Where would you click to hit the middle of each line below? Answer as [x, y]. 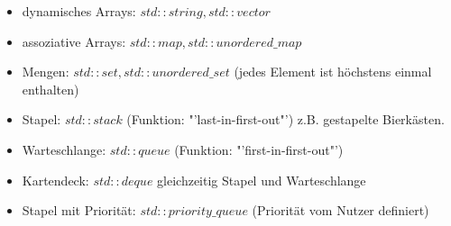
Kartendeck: [55, 180]
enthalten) [51, 89]
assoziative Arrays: [74, 41]
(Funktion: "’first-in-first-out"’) [259, 149]
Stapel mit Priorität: [79, 210]
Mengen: [46, 72]
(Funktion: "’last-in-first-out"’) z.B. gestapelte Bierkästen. [285, 119]
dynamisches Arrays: [79, 11]
